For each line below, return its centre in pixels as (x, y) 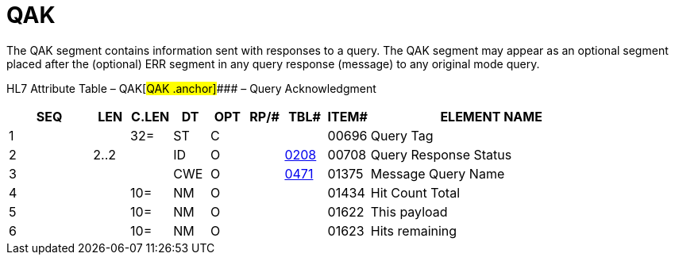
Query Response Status (441, 154)
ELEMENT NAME (491, 116)
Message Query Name (438, 173)
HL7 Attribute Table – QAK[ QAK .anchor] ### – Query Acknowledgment (191, 88)
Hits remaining (414, 230)
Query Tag (402, 135)
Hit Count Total (415, 192)
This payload (409, 211)
